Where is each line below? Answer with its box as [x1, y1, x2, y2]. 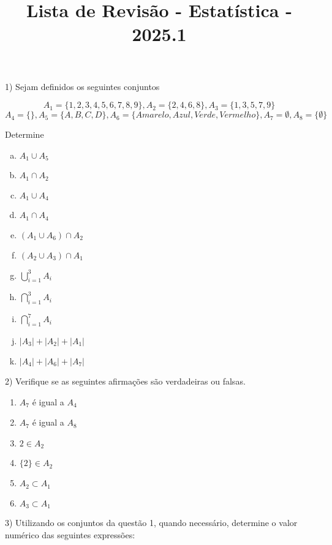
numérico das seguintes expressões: [5, 528, 135, 541]
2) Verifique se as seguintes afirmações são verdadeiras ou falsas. [5, 374, 246, 387]
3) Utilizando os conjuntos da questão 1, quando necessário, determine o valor [5, 516, 298, 529]
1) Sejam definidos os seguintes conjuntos [5, 80, 160, 92]
